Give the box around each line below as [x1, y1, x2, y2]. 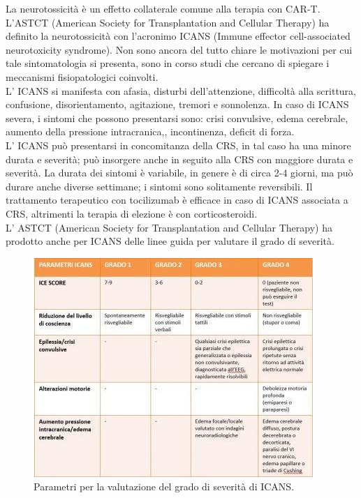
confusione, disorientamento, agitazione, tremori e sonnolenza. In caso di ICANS [6, 97, 349, 112]
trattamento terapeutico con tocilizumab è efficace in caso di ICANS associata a [6, 193, 348, 207]
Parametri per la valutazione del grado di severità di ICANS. [34, 479, 295, 494]
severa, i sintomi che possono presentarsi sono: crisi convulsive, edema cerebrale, [6, 110, 348, 125]
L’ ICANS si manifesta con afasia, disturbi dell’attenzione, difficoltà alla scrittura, [6, 83, 356, 98]
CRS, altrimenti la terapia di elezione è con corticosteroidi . [6, 206, 258, 220]
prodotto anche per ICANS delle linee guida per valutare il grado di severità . [6, 234, 334, 248]
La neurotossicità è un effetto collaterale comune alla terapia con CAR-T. [6, 1, 321, 15]
